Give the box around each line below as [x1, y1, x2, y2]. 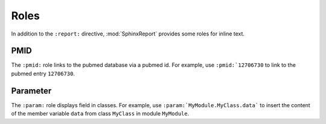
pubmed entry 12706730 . [11, 70, 75, 77]
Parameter [11, 85, 52, 96]
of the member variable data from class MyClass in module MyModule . [11, 110, 190, 117]
